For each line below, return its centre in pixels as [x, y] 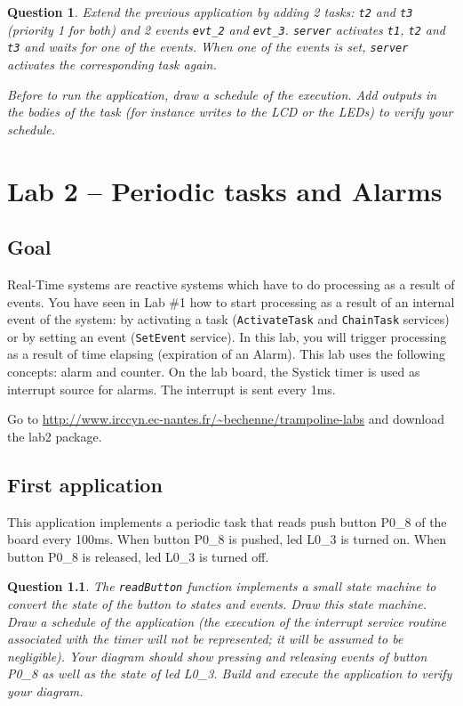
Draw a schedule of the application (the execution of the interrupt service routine [227, 621]
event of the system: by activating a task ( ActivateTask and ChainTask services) [228, 319]
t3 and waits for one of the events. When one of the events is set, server [208, 47]
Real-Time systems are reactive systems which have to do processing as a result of [231, 284]
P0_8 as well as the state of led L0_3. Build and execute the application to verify [230, 674]
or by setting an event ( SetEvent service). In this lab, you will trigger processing [227, 336]
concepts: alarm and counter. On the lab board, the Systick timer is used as [214, 372]
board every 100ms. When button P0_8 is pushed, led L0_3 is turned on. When [227, 539]
